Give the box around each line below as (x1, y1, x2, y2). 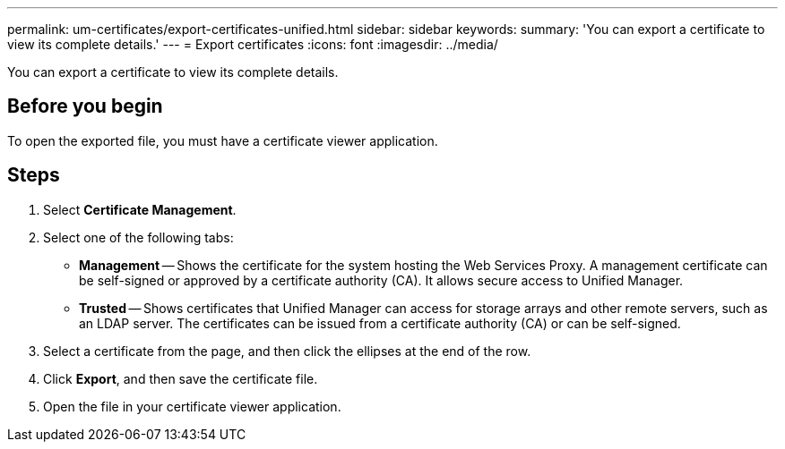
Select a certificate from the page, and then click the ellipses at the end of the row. (43, 343, 531, 359)
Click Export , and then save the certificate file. (43, 370, 318, 386)
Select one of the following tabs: (43, 229, 234, 245)
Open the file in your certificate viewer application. (43, 398, 341, 414)
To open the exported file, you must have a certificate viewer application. (7, 132, 438, 148)
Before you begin (7, 95, 163, 118)
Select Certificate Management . (43, 201, 237, 217)
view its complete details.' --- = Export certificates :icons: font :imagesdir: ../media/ (7, 37, 498, 52)
